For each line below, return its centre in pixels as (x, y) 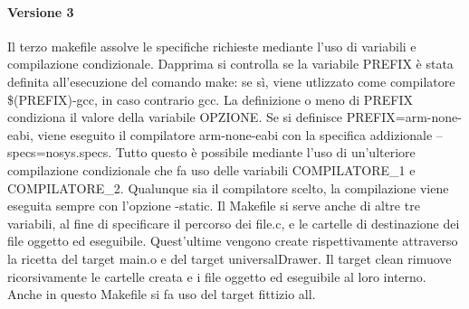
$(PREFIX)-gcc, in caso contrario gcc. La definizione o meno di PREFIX (210, 99)
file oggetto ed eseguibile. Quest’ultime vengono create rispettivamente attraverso (233, 241)
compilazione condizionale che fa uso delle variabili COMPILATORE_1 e (211, 169)
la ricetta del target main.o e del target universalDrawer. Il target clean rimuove (230, 258)
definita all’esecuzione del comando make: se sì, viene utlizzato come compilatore (231, 81)
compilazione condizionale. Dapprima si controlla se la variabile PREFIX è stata (230, 64)
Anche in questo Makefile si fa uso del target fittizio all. (162, 294)
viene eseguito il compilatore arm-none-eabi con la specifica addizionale (235, 134)
